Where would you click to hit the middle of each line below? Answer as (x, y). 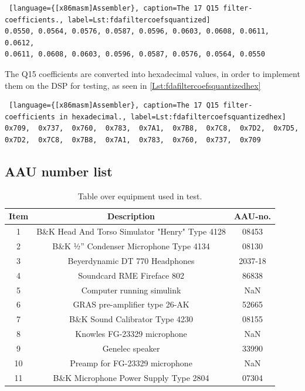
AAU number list (59, 171)
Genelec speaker (131, 348)
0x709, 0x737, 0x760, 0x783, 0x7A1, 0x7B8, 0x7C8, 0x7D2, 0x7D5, (152, 128)
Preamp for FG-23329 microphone (131, 362)
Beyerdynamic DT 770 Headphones (131, 260)
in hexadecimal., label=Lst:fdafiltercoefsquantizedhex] (173, 117)
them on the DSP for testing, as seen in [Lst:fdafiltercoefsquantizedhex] (133, 85)
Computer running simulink (131, 290)
